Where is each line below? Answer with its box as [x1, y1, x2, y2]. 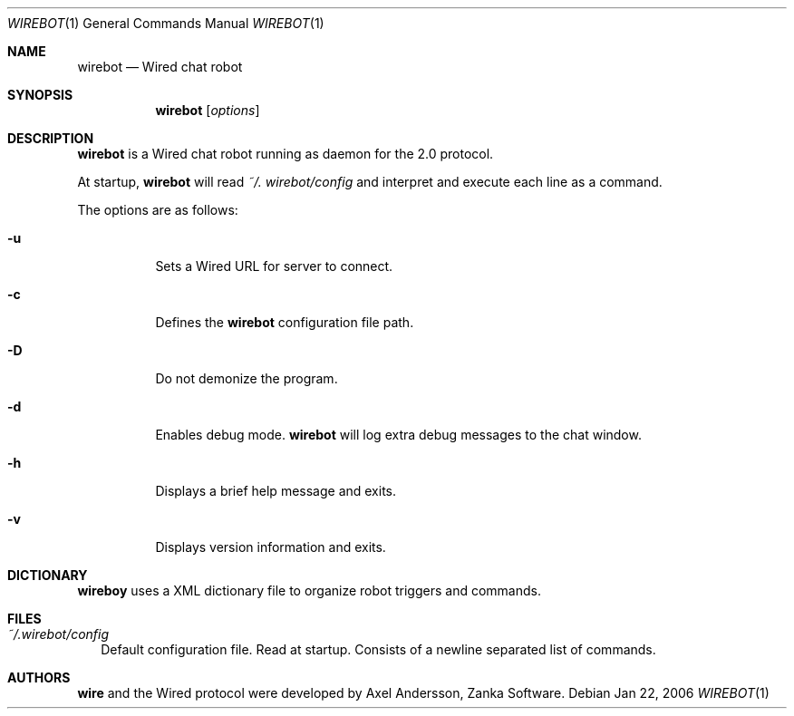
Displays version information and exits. [155, 539, 386, 555]
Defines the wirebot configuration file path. [155, 314, 414, 330]
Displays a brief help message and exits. [155, 483, 397, 498]
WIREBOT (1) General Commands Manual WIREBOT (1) [7, 15, 324, 31]
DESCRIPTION [7, 131, 94, 146]
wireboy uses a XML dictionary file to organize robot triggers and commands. [77, 583, 541, 598]
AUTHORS [7, 670, 71, 685]
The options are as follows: [77, 202, 238, 218]
